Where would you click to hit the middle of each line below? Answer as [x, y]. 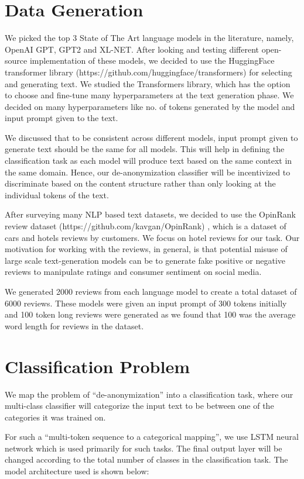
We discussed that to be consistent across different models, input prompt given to [151, 137]
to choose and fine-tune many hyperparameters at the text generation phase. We [149, 95]
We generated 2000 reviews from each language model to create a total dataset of [151, 291]
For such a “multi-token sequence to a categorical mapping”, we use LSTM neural [152, 437]
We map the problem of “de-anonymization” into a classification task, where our [149, 394]
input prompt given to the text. [62, 118]
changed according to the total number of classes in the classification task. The [146, 459]
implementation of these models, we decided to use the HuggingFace [152, 61]
